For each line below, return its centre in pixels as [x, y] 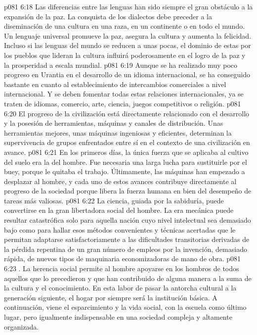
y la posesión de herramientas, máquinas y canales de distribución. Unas [114, 123]
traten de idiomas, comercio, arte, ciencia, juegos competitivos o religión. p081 [123, 103]
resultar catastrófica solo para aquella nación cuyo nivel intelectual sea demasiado [128, 220]
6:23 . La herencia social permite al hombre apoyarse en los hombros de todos [122, 268]
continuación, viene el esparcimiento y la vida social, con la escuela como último [125, 307]
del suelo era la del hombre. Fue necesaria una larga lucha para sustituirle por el [126, 162]
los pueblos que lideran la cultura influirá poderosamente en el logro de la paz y [125, 55]
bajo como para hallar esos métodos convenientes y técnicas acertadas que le [120, 229]
